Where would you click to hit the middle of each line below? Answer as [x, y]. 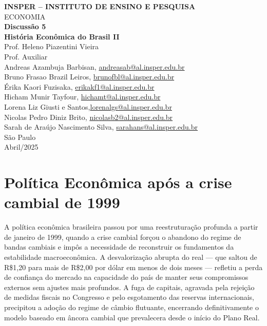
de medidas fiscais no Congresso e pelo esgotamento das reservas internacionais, [129, 297]
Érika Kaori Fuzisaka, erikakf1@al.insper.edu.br [79, 86]
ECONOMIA [25, 16]
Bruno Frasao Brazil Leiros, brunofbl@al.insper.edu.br [89, 77]
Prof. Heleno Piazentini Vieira [52, 46]
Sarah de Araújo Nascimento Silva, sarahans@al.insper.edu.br [101, 127]
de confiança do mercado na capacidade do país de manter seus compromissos [126, 277]
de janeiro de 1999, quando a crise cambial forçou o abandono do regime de [123, 237]
